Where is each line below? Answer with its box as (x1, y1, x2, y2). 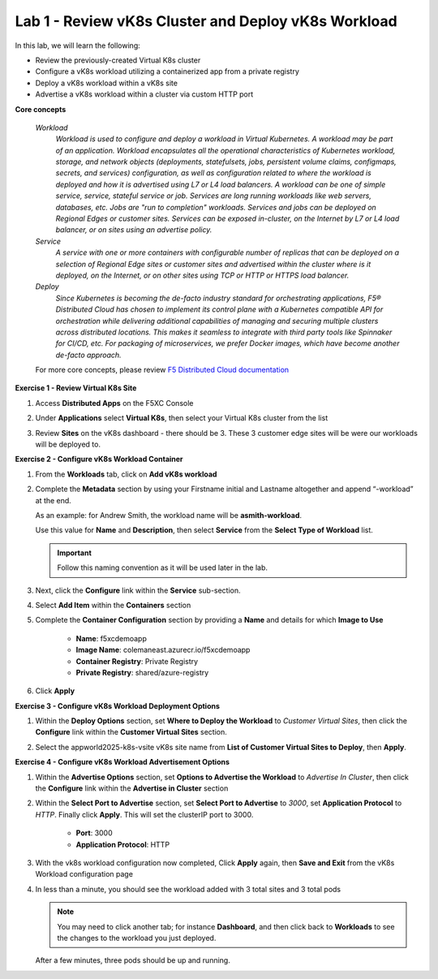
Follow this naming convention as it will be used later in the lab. (57, 563, 268, 572)
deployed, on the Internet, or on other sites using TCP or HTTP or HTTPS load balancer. (55, 270, 350, 280)
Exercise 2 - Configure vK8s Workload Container (15, 455, 183, 464)
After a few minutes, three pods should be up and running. (35, 955, 230, 965)
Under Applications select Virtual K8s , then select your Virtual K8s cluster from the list (35, 413, 328, 423)
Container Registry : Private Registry (75, 656, 199, 666)
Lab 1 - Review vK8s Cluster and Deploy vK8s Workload (15, 12, 397, 30)
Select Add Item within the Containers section (35, 600, 191, 610)
